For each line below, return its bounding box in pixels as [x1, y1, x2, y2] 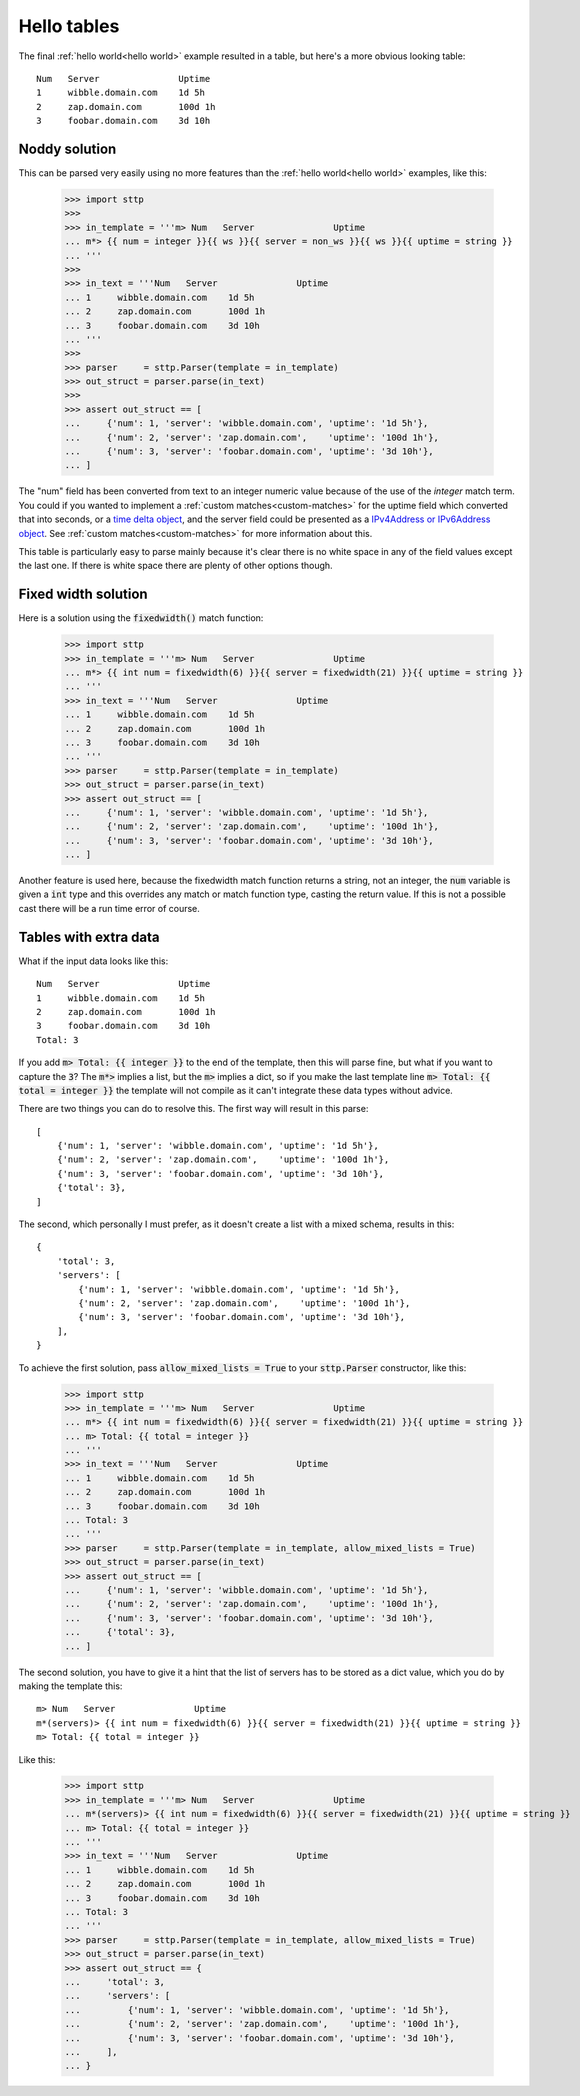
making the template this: [18, 1680, 123, 1692]
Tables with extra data [18, 928, 160, 945]
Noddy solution [18, 140, 117, 157]
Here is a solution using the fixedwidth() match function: [18, 612, 264, 624]
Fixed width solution [18, 586, 149, 603]
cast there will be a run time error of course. [18, 902, 200, 914]
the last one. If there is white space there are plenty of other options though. [18, 560, 334, 572]
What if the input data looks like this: [18, 955, 169, 967]
